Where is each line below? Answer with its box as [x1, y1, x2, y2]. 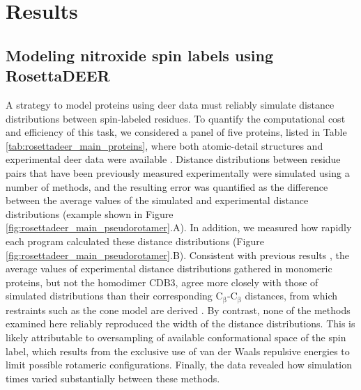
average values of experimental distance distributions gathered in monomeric [6, 261, 332, 276]
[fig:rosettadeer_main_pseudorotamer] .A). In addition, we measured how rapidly [6, 220, 352, 235]
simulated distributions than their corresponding [6, 288, 213, 303]
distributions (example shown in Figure [6, 206, 174, 221]
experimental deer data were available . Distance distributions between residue [6, 152, 341, 166]
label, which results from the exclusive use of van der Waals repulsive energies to [6, 343, 350, 358]
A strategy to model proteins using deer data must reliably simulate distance [6, 97, 335, 111]
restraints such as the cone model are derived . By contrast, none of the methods [6, 302, 351, 317]
